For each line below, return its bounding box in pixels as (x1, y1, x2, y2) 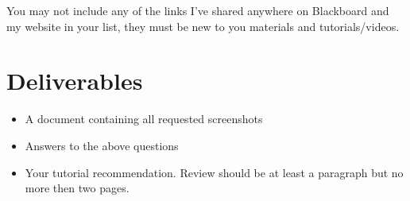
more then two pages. (25, 180, 130, 196)
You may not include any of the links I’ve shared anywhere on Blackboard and (6, 2, 389, 18)
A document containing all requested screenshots (25, 110, 263, 127)
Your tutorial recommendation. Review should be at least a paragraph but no (25, 164, 404, 180)
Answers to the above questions (25, 137, 179, 153)
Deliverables (6, 64, 143, 97)
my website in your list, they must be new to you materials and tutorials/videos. (6, 17, 400, 34)
